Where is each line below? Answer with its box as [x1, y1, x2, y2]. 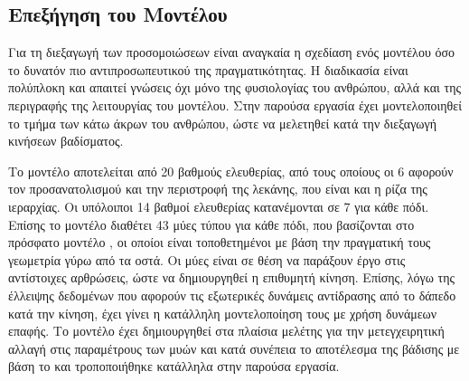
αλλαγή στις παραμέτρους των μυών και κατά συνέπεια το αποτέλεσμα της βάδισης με [8, 338, 460, 357]
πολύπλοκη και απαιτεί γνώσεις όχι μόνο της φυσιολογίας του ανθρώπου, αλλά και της [8, 78, 462, 97]
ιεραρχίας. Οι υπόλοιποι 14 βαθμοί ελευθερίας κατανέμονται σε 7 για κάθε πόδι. [8, 196, 429, 215]
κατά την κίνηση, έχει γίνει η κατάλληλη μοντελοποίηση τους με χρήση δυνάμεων [8, 303, 437, 322]
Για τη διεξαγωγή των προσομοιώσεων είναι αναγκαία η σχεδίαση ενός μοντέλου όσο [8, 43, 455, 62]
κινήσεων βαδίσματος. [8, 131, 124, 150]
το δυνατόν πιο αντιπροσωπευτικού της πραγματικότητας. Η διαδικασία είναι [8, 60, 408, 79]
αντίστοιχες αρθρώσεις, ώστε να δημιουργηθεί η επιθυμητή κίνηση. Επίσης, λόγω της [8, 268, 455, 287]
